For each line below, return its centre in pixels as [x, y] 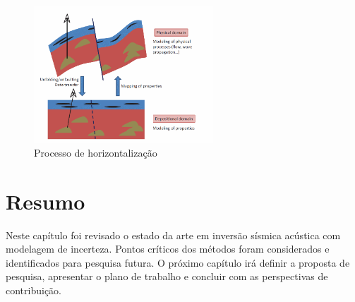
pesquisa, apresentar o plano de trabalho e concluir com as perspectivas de [167, 276]
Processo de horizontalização [96, 152]
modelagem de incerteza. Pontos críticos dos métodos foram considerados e [168, 249]
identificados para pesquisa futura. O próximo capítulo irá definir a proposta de [178, 262]
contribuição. [34, 290]
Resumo [46, 201]
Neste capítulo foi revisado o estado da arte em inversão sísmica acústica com [173, 235]
